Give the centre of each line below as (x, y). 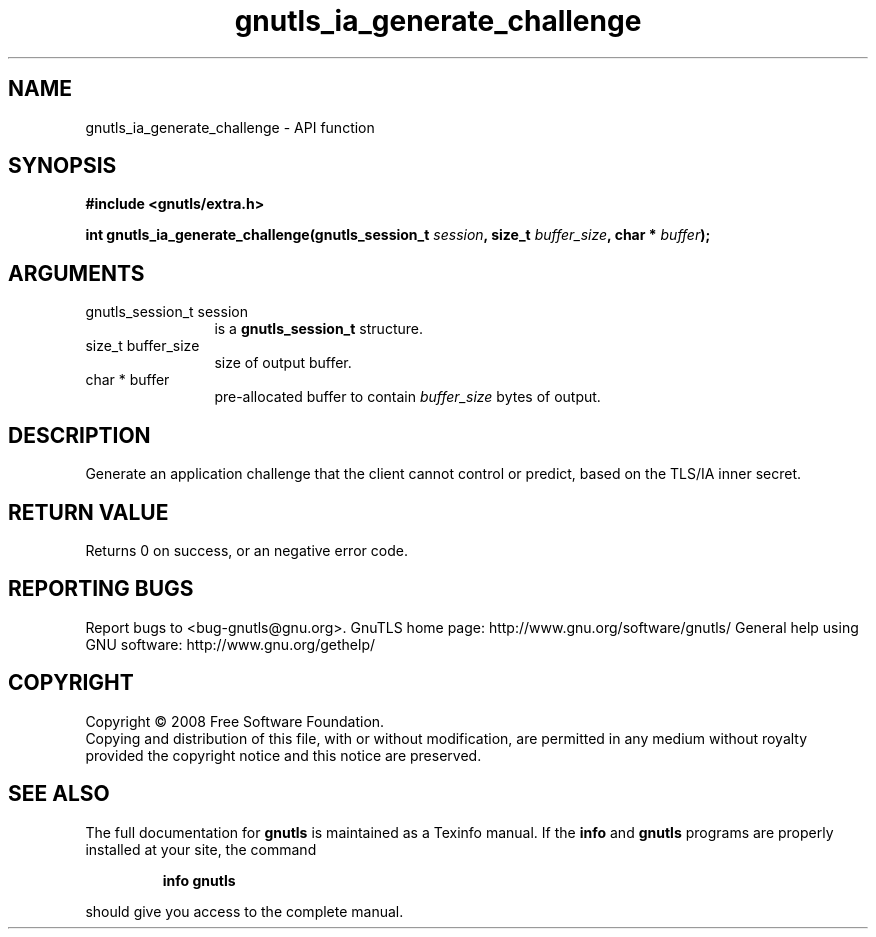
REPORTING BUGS (101, 589)
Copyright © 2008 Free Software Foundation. (235, 721)
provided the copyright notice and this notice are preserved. (283, 755)
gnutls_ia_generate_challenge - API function (230, 127)
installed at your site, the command (201, 849)
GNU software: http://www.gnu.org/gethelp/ (230, 644)
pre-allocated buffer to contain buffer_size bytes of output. (407, 397)
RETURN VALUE (88, 512)
